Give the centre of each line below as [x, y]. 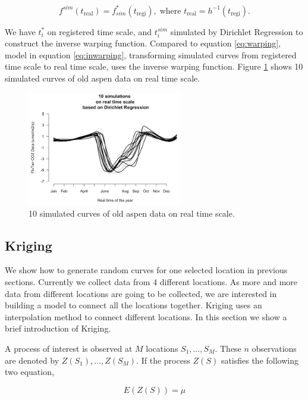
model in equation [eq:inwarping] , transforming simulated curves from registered [151, 54]
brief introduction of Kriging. [58, 328]
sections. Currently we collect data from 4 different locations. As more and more [151, 281]
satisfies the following [260, 360]
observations [274, 348]
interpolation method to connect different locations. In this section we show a [146, 316]
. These [228, 348]
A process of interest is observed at [69, 348]
